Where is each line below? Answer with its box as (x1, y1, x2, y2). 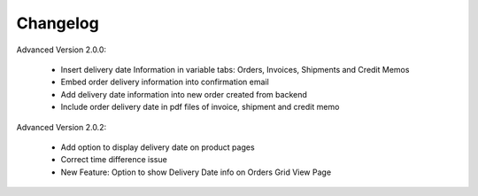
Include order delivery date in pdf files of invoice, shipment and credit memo (60, 102, 340, 113)
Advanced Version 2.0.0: (16, 44, 106, 55)
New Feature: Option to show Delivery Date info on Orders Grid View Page (60, 167, 332, 177)
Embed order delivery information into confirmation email (60, 76, 269, 88)
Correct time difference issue (60, 154, 167, 165)
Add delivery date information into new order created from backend (60, 89, 307, 99)
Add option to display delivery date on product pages (60, 142, 256, 153)
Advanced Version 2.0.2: (16, 122, 106, 132)
